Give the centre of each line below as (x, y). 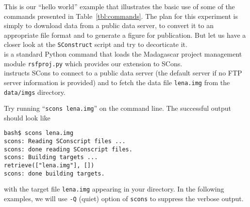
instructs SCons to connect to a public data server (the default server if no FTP (123, 73)
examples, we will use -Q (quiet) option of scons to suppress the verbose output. (124, 199)
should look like (27, 117)
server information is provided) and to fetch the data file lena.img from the (117, 82)
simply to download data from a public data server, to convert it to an (109, 25)
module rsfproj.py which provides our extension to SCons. (93, 63)
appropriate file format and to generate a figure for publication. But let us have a (125, 35)
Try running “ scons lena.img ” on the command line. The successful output (118, 108)
